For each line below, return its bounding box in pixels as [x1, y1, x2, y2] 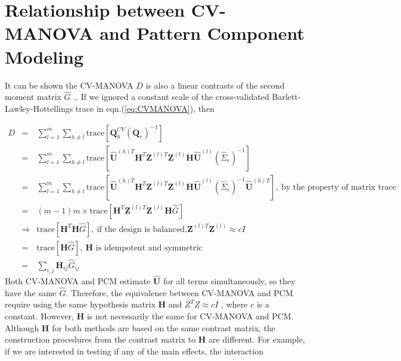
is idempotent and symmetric [95, 243, 203, 252]
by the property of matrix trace [281, 183, 396, 192]
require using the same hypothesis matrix [5, 298, 156, 310]
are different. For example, [209, 333, 305, 346]
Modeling [5, 44, 84, 68]
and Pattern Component [100, 21, 305, 45]
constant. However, [5, 309, 74, 322]
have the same [5, 286, 57, 299]
